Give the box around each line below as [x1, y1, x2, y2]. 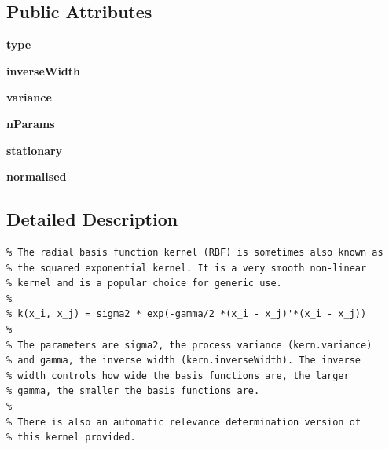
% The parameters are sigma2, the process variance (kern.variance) [6, 339, 372, 351]
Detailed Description [6, 207, 178, 231]
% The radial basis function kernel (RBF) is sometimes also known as [6, 246, 383, 258]
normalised [6, 168, 67, 185]
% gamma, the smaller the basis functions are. [6, 385, 260, 397]
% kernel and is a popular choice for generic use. [6, 278, 282, 289]
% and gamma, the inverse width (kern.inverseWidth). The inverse [6, 355, 361, 366]
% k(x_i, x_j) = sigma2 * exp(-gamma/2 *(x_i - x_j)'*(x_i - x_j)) [6, 308, 367, 320]
